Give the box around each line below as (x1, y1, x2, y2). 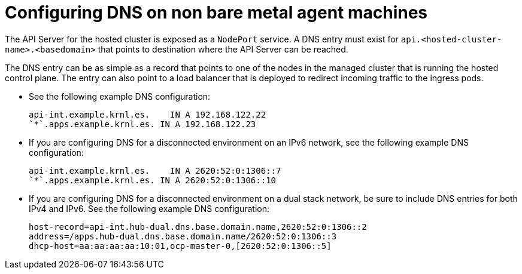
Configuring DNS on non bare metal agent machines (5, 2, 428, 23)
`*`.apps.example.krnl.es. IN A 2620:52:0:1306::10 (29, 175, 277, 185)
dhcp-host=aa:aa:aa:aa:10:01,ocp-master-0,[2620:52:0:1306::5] (29, 241, 332, 251)
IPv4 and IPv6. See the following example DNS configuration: (29, 203, 270, 214)
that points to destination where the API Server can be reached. (98, 44, 348, 54)
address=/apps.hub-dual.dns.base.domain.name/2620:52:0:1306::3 (29, 231, 337, 241)
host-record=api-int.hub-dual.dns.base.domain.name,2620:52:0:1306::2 (29, 221, 367, 232)
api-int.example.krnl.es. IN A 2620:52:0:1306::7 (29, 165, 281, 176)
